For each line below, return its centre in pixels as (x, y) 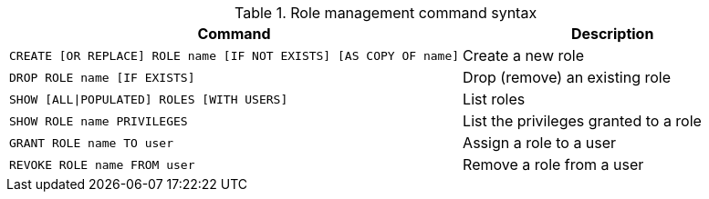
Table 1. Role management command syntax (386, 13)
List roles (494, 99)
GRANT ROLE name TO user (92, 143)
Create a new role (524, 55)
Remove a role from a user (553, 164)
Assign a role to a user (540, 143)
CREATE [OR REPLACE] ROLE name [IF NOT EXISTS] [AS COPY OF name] (235, 55)
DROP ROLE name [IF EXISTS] (102, 77)
